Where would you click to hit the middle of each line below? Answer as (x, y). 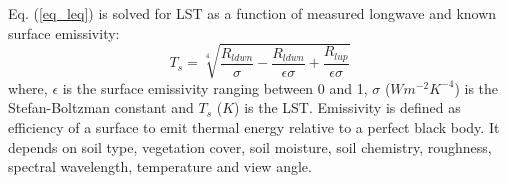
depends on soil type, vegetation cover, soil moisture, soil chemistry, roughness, (250, 146)
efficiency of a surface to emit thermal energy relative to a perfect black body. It (254, 126)
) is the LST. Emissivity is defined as (347, 107)
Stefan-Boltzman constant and (101, 107)
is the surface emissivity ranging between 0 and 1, (215, 87)
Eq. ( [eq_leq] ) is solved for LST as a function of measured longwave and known (252, 13)
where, (28, 87)
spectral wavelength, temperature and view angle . (160, 166)
